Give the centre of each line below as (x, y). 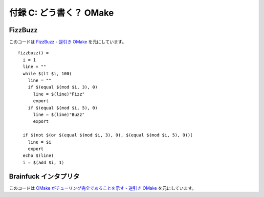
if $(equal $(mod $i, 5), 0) (63, 108)
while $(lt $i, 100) (47, 74)
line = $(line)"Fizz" (59, 94)
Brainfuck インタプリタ (44, 176)
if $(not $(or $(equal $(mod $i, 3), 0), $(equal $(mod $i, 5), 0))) (108, 135)
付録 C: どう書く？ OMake (62, 13)
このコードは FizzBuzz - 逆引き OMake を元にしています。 (68, 42)
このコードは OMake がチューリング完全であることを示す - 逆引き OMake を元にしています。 (103, 188)
